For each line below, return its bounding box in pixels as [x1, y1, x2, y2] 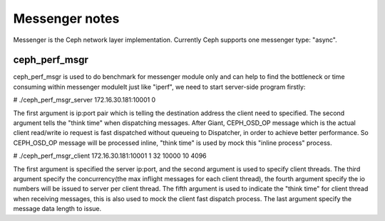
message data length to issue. [13, 205, 102, 213]
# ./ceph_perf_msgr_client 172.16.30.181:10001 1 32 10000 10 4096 [13, 151, 207, 160]
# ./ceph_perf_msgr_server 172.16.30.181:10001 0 [13, 96, 156, 104]
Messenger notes [13, 11, 120, 26]
